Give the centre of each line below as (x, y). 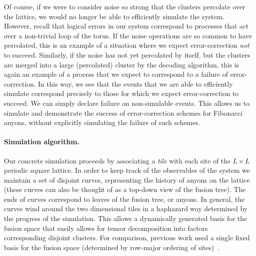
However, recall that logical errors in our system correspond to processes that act (127, 26)
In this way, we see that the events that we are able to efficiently (135, 83)
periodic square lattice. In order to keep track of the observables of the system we (127, 170)
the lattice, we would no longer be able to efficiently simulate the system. (114, 16)
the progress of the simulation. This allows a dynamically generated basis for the (126, 218)
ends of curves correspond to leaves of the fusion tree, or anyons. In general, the (124, 199)
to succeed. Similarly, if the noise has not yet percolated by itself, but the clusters (127, 54)
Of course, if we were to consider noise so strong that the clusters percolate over (125, 6)
